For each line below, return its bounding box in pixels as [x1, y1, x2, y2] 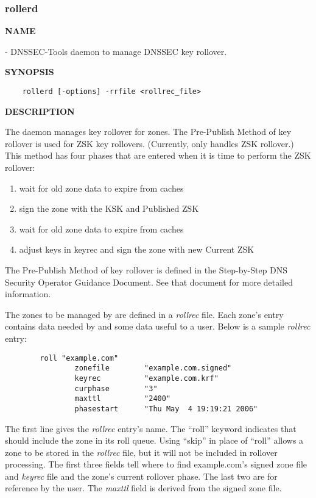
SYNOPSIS [5, 65, 54, 78]
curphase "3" [74, 384, 158, 393]
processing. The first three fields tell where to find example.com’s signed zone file [5, 458, 307, 471]
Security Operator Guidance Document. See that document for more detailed [5, 275, 293, 288]
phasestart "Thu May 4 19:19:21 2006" [74, 404, 258, 413]
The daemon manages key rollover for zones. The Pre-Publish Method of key [5, 125, 292, 138]
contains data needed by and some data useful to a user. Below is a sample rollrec [5, 320, 311, 333]
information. [5, 287, 51, 300]
